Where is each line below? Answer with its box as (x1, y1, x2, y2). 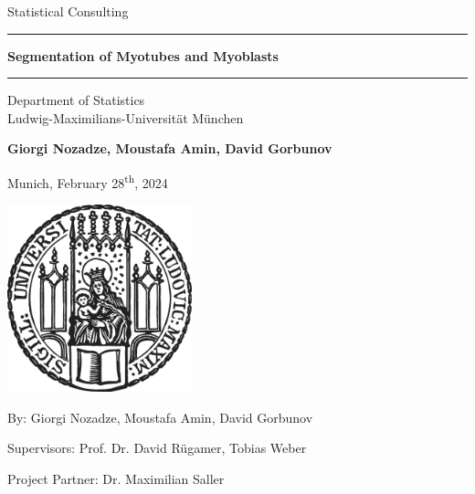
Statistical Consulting (7, 2, 129, 20)
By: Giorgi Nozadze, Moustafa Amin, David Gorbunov (7, 407, 313, 426)
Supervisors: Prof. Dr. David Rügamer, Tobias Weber (7, 438, 307, 457)
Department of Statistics (7, 90, 145, 110)
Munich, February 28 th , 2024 (7, 170, 168, 192)
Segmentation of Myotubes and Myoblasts (7, 46, 279, 65)
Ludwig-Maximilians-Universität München (7, 108, 244, 127)
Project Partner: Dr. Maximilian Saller (7, 468, 225, 488)
